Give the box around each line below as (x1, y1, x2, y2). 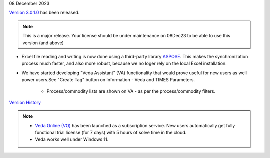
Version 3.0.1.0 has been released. (9, 10, 80, 16)
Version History (9, 99, 41, 105)
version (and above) (22, 40, 64, 46)
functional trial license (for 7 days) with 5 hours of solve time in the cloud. (35, 130, 187, 136)
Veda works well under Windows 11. (35, 136, 109, 142)
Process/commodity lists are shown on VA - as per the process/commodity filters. (46, 88, 216, 94)
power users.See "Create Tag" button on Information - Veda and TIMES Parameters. (21, 77, 195, 83)
